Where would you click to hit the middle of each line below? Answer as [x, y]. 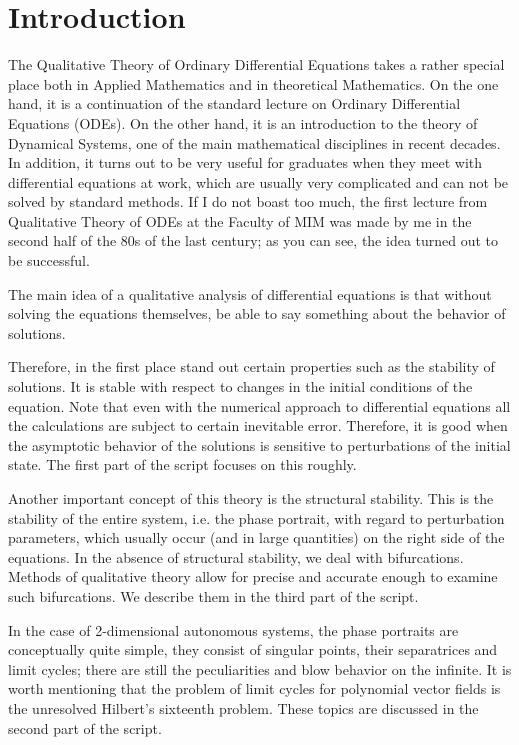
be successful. [49, 260]
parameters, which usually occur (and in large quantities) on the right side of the [256, 537]
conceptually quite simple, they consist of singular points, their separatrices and [253, 649]
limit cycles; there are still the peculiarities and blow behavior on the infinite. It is [260, 668]
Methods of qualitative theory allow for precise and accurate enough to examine [253, 576]
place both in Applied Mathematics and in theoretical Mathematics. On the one [253, 83]
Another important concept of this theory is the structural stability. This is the [251, 498]
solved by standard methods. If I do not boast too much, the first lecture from [248, 201]
